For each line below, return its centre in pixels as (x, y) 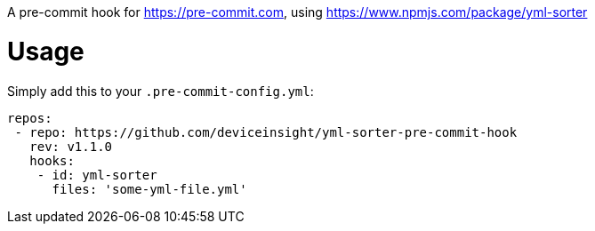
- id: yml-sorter (97, 175)
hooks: (52, 160)
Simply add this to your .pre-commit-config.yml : (161, 91)
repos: (30, 118)
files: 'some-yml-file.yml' (149, 189)
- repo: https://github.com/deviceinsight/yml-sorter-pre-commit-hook (266, 132)
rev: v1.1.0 (71, 146)
